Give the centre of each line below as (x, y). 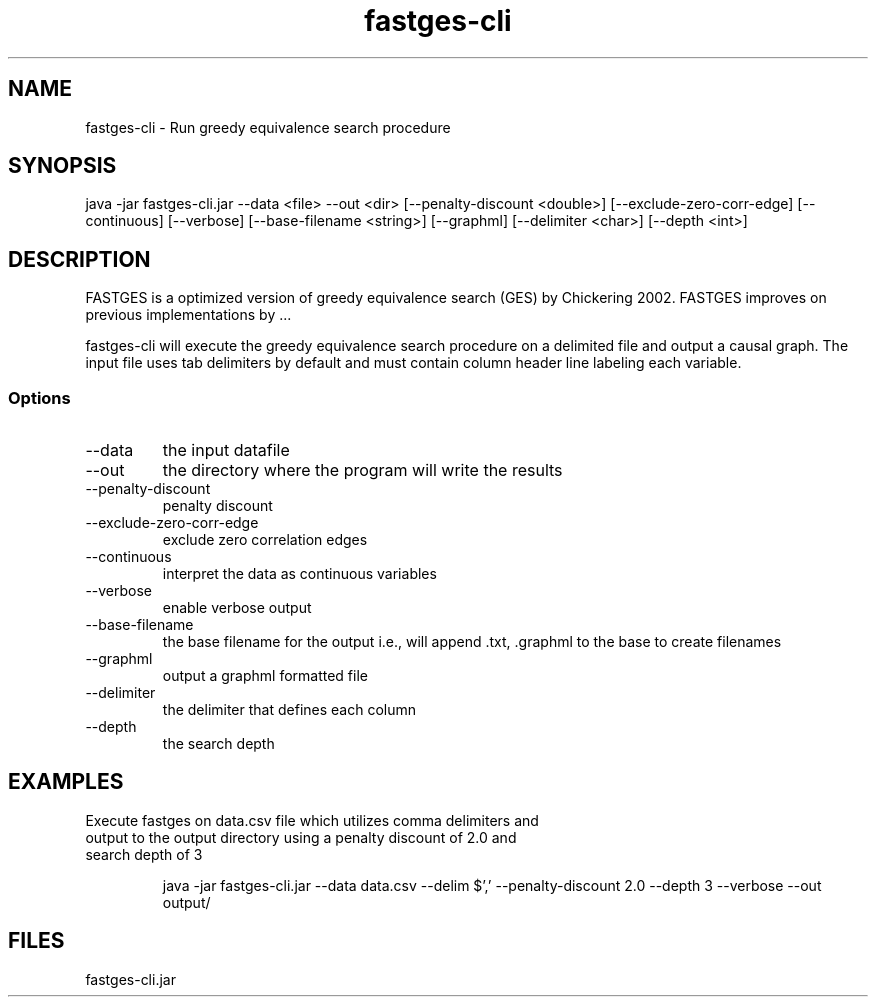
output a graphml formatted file (265, 676)
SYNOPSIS (62, 166)
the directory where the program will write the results (362, 470)
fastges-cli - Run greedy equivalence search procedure (268, 127)
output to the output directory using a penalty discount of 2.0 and (301, 837)
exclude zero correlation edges (265, 540)
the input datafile (226, 450)
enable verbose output (237, 608)
